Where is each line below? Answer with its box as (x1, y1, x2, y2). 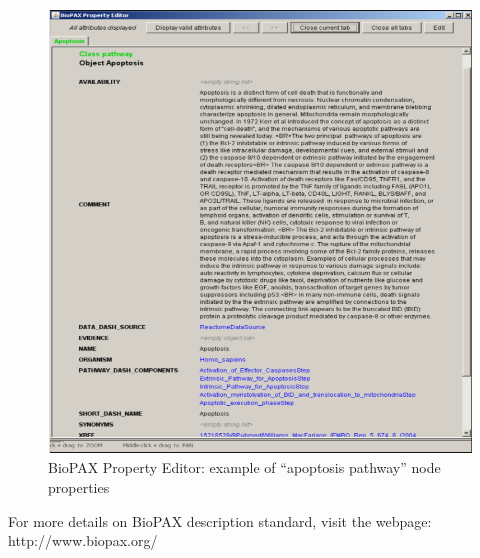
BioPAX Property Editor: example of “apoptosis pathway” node (48, 457, 441, 478)
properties (48, 477, 110, 498)
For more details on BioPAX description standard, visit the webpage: (8, 510, 432, 531)
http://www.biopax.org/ (8, 530, 158, 551)
